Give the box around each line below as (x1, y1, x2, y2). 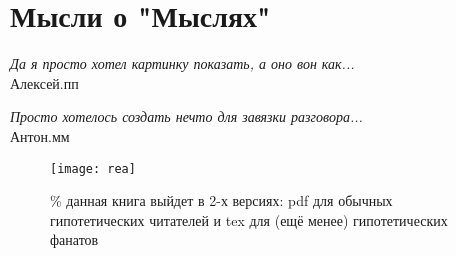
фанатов (50, 229, 99, 250)
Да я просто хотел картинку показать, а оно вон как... (10, 53, 355, 74)
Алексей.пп (10, 72, 79, 93)
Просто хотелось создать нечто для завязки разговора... (10, 106, 363, 127)
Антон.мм (10, 125, 70, 146)
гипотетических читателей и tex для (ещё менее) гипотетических (50, 209, 448, 230)
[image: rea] (50, 161, 136, 176)
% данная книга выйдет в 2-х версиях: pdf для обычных (50, 190, 393, 211)
